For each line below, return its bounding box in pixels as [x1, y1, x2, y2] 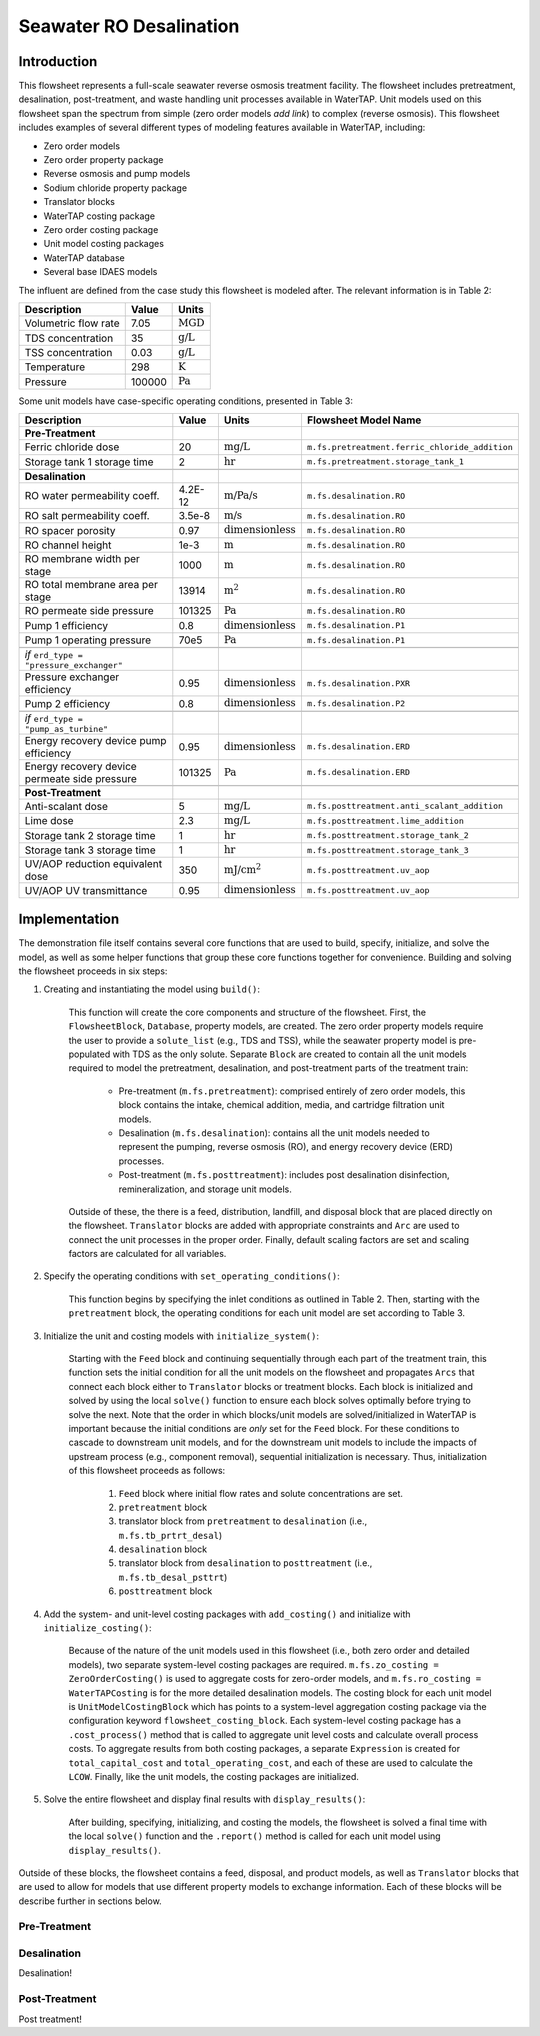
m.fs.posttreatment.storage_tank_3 [306, 845, 469, 855]
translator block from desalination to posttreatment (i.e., [118, 1557, 373, 1569]
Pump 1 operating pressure [24, 633, 152, 647]
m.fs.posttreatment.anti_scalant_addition [306, 801, 504, 812]
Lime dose [24, 814, 74, 828]
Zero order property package [43, 154, 164, 166]
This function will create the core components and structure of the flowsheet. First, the [68, 1006, 427, 1018]
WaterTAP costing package [43, 210, 155, 222]
